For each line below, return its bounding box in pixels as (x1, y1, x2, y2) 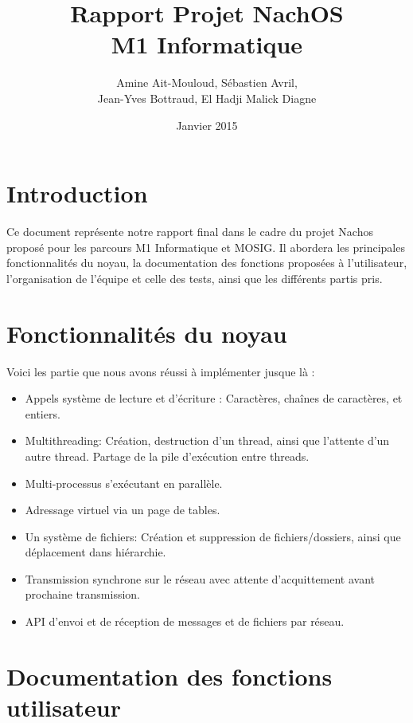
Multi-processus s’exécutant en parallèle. (25, 474, 223, 491)
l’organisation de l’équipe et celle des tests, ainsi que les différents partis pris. (6, 269, 383, 286)
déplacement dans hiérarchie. (25, 544, 166, 560)
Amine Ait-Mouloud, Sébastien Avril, (116, 74, 298, 91)
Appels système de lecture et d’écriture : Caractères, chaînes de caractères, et (25, 390, 403, 407)
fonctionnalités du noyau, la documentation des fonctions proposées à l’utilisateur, (6, 254, 407, 271)
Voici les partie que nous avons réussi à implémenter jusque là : (6, 363, 315, 379)
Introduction (6, 177, 148, 210)
